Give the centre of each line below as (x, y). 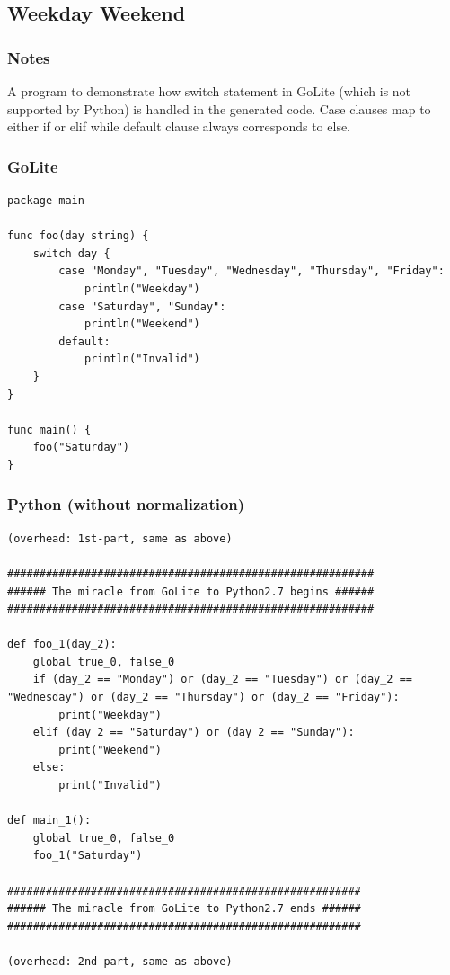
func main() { (49, 429)
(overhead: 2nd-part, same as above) (120, 961)
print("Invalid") (110, 786)
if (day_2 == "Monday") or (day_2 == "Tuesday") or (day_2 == (223, 680)
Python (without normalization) (126, 504)
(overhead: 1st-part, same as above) (120, 538)
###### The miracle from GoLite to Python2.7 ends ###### (184, 909)
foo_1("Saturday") (88, 856)
